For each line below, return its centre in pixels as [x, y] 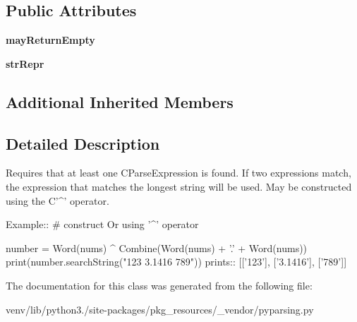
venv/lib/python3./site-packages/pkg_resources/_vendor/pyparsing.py [160, 309]
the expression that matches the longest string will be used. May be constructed [179, 186]
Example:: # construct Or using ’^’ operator [102, 224]
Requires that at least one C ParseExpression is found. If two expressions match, [178, 173]
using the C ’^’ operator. [58, 200]
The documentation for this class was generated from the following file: [159, 285]
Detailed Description [83, 143]
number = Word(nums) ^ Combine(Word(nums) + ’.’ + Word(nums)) [157, 248]
